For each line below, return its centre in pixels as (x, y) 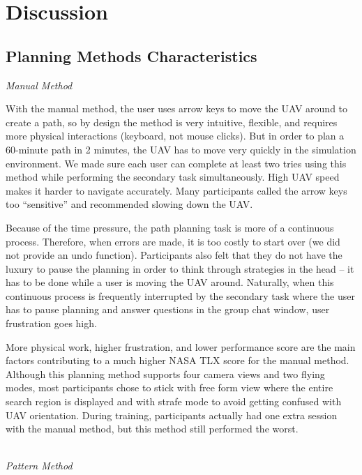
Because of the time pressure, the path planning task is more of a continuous (170, 227)
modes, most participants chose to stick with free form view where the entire (169, 387)
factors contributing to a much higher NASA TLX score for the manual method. (178, 360)
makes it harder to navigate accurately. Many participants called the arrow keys (176, 190)
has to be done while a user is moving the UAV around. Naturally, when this (170, 282)
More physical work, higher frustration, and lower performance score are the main (181, 346)
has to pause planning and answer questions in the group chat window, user (168, 309)
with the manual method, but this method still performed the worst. (152, 429)
